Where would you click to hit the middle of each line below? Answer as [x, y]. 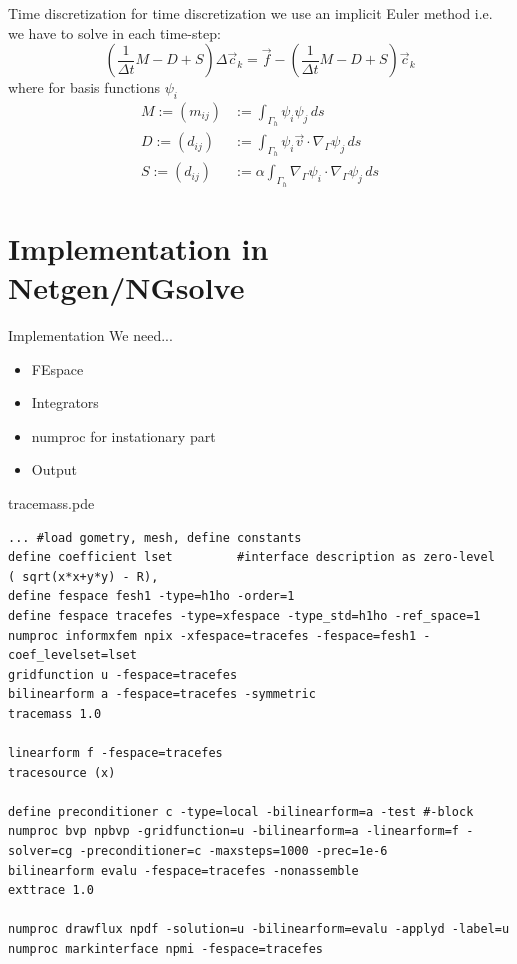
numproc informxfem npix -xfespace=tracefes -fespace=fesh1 [212, 635]
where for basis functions [84, 87]
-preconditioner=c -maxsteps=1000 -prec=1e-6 [233, 851]
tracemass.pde [51, 502]
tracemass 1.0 [55, 713]
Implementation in [138, 247]
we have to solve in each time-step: [114, 32]
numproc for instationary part [123, 435]
